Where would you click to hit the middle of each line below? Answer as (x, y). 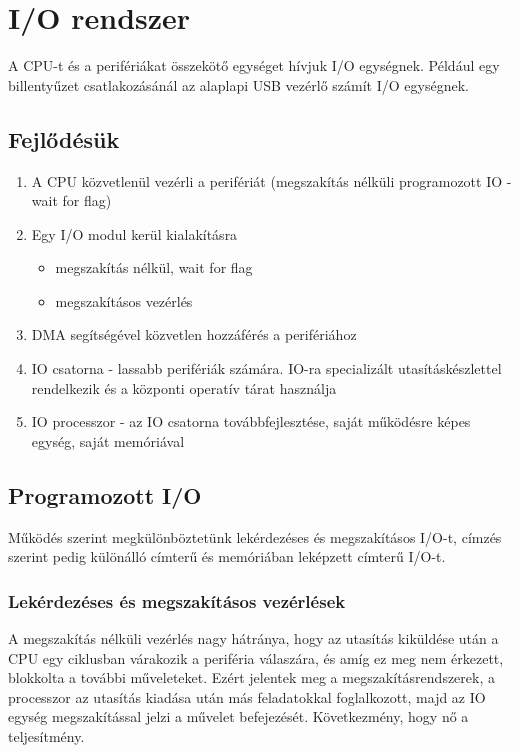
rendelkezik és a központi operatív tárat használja (184, 387)
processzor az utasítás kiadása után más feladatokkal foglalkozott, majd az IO (247, 696)
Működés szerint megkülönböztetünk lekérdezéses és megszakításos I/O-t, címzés (255, 536)
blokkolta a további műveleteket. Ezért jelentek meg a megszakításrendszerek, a (251, 677)
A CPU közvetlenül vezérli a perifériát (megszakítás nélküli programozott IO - (271, 180)
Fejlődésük (64, 138)
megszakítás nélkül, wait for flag (154, 267)
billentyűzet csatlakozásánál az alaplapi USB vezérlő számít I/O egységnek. (238, 84)
